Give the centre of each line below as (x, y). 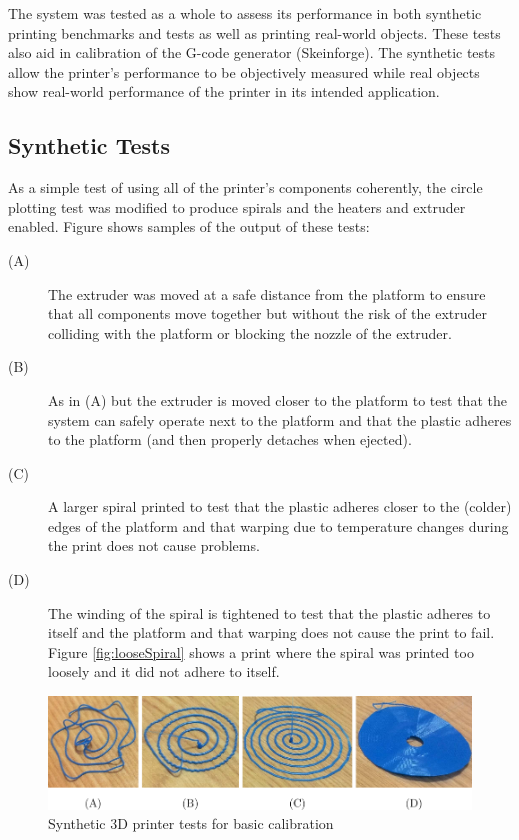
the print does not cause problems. (154, 545)
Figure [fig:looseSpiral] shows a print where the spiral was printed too (261, 651)
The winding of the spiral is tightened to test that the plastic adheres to (269, 612)
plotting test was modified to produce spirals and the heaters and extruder (237, 206)
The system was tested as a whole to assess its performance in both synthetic (245, 13)
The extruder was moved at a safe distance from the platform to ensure (267, 293)
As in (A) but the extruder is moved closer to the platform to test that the (277, 399)
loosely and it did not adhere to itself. (164, 671)
